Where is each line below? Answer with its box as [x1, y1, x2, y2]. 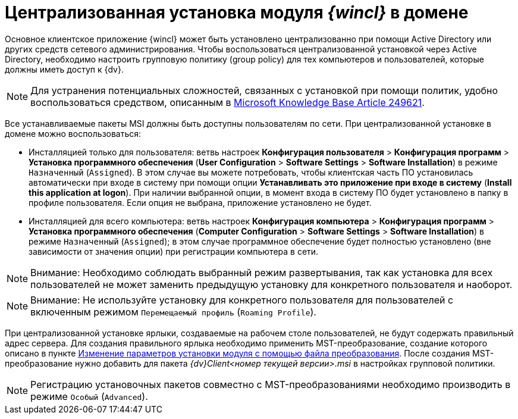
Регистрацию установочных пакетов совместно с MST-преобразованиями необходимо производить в [30, 378, 511, 390]
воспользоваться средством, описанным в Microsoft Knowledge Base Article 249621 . [30, 96, 425, 108]
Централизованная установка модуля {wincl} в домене [5, 2, 469, 23]
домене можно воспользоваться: [5, 128, 142, 139]
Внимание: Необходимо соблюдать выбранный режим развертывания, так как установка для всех [30, 266, 493, 279]
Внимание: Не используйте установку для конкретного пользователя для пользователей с [30, 293, 454, 306]
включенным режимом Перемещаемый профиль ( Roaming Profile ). [30, 305, 316, 318]
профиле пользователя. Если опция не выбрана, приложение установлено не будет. [29, 197, 372, 208]
